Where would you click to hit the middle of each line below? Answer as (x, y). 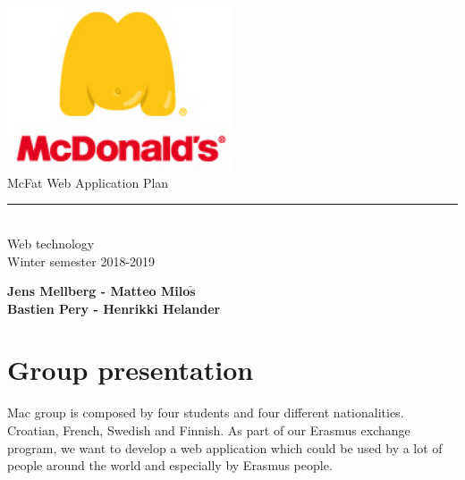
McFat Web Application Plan (88, 182)
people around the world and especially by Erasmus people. (170, 465)
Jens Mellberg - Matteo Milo (99, 291)
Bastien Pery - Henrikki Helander (114, 308)
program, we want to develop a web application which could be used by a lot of (225, 447)
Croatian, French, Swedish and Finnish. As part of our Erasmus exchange (209, 430)
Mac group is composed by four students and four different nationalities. (206, 413)
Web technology (51, 243)
